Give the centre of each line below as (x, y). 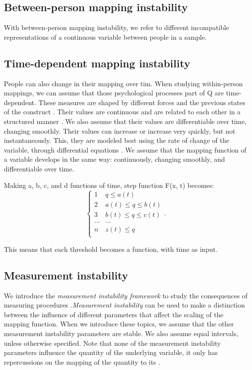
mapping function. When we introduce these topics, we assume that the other (119, 324)
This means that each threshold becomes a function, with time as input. (111, 249)
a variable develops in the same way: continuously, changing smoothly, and (114, 159)
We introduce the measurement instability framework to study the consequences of (126, 295)
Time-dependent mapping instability (97, 63)
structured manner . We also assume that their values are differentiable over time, (125, 121)
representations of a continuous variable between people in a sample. (105, 37)
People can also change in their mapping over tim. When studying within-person (123, 83)
